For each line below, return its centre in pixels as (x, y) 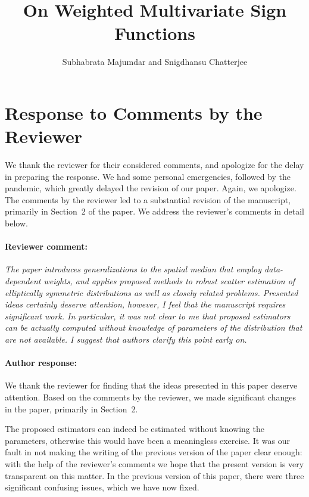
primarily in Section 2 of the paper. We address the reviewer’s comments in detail (154, 211)
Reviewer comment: (46, 246)
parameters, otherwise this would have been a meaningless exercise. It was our (147, 440)
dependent (23, 280)
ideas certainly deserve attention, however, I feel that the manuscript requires (145, 304)
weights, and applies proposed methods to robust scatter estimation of (169, 280)
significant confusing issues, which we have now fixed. (102, 487)
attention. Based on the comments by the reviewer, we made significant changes (150, 397)
